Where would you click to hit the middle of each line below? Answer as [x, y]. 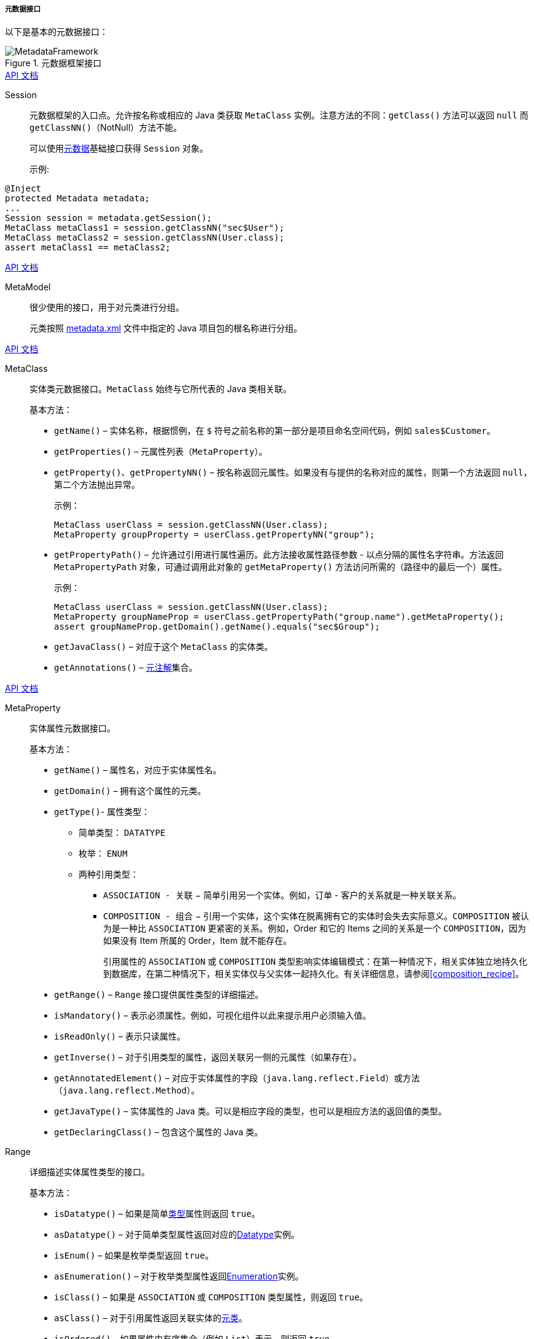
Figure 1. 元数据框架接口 [53, 63]
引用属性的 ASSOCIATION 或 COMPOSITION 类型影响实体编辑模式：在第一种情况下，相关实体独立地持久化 [315, 962]
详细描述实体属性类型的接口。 [90, 1172]
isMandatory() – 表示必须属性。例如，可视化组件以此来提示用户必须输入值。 [213, 1016]
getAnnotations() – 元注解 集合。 [126, 668]
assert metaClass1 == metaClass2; [88, 248]
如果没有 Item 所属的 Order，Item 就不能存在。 [198, 941]
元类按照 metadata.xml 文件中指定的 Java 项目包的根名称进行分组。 [166, 328]
